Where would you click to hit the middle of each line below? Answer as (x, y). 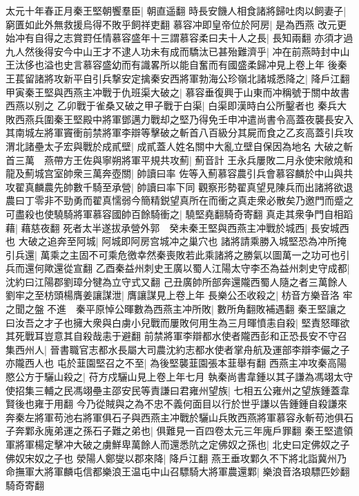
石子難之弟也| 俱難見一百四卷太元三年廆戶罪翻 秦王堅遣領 (223, 431)
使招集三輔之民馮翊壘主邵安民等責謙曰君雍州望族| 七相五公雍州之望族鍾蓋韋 (178, 390)
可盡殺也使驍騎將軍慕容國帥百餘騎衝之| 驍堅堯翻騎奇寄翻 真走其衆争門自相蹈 (179, 213)
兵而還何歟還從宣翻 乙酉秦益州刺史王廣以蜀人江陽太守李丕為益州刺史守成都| (178, 268)
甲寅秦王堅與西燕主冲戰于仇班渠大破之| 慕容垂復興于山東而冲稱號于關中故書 (178, 92)
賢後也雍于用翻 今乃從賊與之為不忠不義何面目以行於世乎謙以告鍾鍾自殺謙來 (176, 404)
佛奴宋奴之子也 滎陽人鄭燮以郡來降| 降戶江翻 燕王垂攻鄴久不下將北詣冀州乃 (176, 458)
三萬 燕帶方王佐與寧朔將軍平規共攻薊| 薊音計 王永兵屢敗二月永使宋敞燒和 (184, 159)
